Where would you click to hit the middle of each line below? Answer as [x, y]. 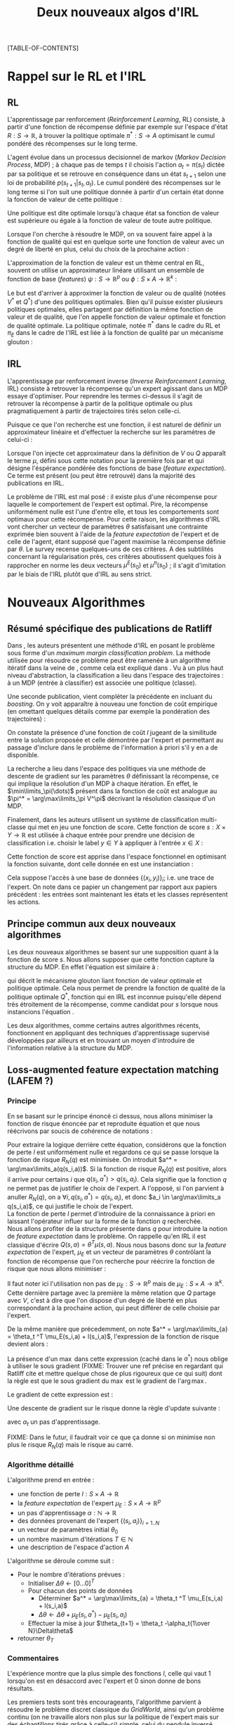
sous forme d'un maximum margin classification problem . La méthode [109, 653]
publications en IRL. [36, 483]
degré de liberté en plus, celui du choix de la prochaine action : [98, 249]
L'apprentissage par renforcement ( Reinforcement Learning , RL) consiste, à [116, 120]
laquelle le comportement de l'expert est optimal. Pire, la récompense [108, 504]
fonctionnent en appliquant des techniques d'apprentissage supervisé [109, 1032]
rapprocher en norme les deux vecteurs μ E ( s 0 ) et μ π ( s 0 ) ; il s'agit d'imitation [116, 565]
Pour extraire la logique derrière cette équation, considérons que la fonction [117, 1145]
